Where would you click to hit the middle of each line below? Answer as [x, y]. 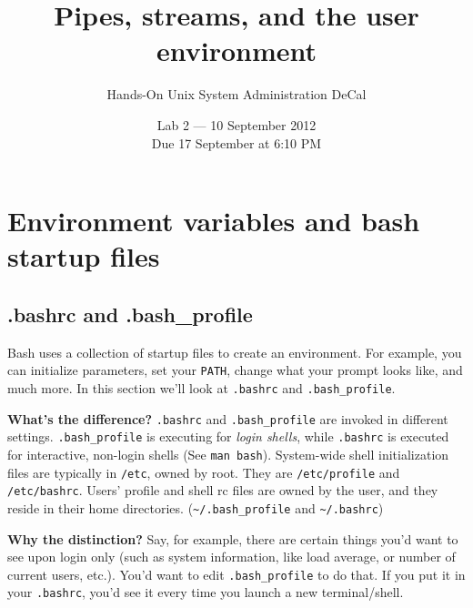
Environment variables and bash [214, 221]
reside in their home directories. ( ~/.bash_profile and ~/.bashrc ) [196, 507]
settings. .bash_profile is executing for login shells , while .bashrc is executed [228, 436]
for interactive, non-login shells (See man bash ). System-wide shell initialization [228, 454]
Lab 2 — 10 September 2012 [236, 124]
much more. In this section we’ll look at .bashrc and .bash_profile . [201, 387]
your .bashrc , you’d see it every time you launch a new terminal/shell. [206, 592]
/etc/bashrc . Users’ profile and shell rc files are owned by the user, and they [223, 490]
